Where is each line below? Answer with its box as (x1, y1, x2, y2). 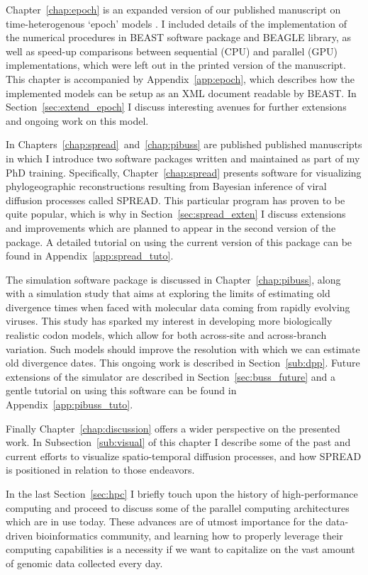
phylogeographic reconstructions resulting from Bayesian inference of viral (6, 179, 327, 194)
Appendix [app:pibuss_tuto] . (6, 397, 133, 412)
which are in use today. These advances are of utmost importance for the (6, 514, 323, 529)
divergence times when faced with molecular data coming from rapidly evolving (6, 299, 350, 314)
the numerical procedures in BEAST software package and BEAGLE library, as (6, 30, 352, 45)
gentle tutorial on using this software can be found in (6, 383, 237, 398)
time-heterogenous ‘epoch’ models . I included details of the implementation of (6, 16, 347, 30)
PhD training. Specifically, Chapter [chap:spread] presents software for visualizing (6, 164, 362, 179)
